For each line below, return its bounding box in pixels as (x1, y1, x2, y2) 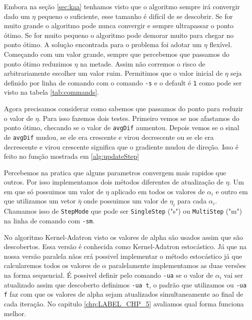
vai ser (224, 269, 243, 280)
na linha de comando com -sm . (4, 215, 95, 225)
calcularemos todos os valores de (4, 260, 100, 270)
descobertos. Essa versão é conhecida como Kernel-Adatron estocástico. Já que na (4, 241, 247, 252)
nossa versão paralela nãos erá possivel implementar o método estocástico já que (4, 251, 242, 261)
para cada (177, 196, 206, 206)
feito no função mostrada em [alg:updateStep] (4, 151, 139, 161)
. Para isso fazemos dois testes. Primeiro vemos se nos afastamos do (38, 113, 239, 123)
